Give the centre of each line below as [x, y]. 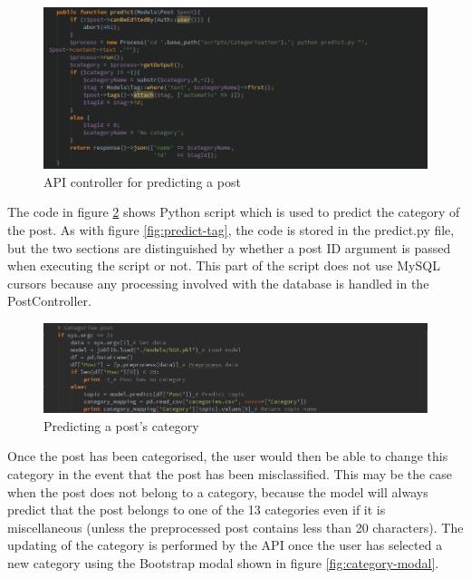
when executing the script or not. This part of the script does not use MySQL [224, 265]
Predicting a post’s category [121, 425]
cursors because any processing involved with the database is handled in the [218, 283]
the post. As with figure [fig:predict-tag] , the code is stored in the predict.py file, [231, 230]
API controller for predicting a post [142, 181]
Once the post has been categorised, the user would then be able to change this [228, 456]
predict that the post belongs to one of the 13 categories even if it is [197, 510]
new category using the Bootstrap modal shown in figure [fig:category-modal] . [223, 562]
